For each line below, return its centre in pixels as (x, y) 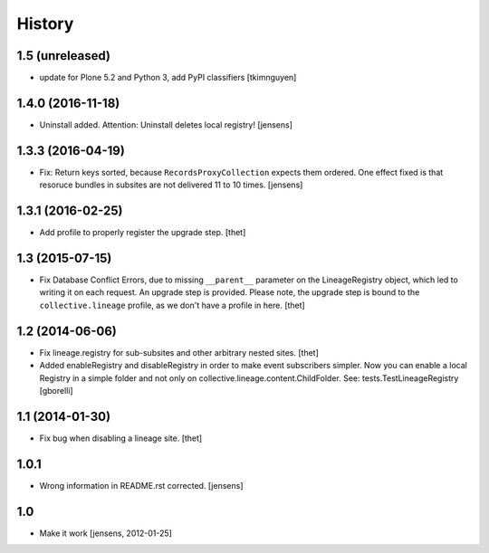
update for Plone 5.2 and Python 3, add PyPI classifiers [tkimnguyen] (168, 78)
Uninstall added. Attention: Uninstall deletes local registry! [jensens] (166, 124)
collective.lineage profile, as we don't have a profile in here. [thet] (172, 305)
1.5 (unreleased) (63, 56)
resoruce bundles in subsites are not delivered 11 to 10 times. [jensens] (171, 185)
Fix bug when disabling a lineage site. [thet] (121, 438)
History (45, 24)
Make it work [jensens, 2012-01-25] (105, 533)
